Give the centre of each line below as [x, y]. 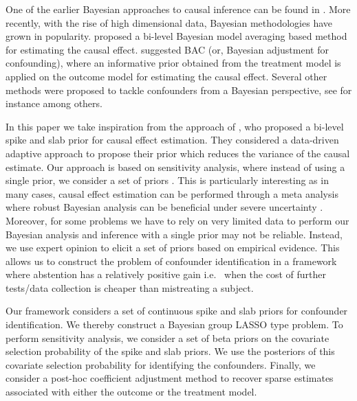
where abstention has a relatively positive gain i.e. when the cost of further [166, 274]
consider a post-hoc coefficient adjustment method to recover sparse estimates [170, 378]
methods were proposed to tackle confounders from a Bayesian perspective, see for [179, 90]
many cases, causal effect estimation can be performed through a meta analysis [172, 193]
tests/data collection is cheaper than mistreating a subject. [130, 287]
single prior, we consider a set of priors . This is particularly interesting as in [167, 180]
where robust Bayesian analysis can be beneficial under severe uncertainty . [164, 207]
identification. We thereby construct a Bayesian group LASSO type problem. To [174, 324]
